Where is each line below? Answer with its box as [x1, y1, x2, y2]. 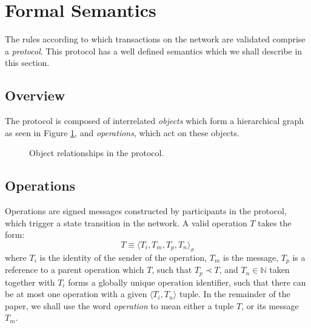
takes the [258, 216, 292, 229]
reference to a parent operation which [5, 263, 144, 276]
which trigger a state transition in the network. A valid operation [5, 216, 247, 229]
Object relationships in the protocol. [29, 146, 164, 159]
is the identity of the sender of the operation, [39, 251, 207, 263]
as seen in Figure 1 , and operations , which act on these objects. [5, 126, 239, 139]
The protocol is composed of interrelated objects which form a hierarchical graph [5, 114, 304, 127]
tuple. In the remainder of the [179, 287, 290, 300]
